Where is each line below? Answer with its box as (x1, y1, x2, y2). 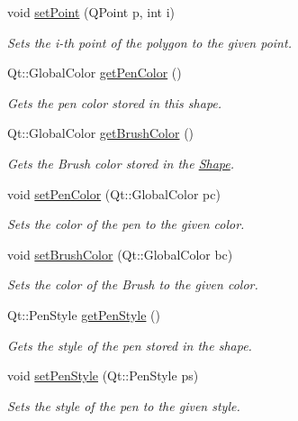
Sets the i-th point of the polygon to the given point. (7, 32, 292, 51)
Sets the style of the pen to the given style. (7, 396, 240, 415)
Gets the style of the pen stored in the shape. (7, 335, 252, 354)
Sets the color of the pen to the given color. (7, 215, 245, 233)
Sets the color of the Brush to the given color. (7, 275, 258, 294)
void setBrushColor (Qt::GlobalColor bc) (7, 244, 233, 263)
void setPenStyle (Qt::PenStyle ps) (7, 366, 199, 385)
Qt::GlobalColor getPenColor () (7, 63, 182, 82)
